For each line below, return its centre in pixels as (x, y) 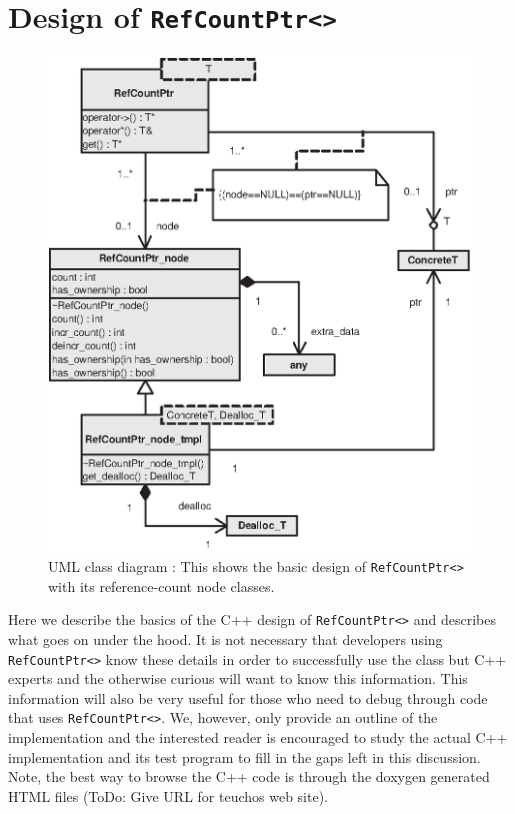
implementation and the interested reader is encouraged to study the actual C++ (258, 737)
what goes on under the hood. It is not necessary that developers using (225, 638)
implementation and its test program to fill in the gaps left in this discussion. (244, 756)
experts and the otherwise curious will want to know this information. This (238, 678)
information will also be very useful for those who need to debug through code (248, 697)
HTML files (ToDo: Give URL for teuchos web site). (168, 795)
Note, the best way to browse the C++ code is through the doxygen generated (249, 776)
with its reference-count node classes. (161, 585)
